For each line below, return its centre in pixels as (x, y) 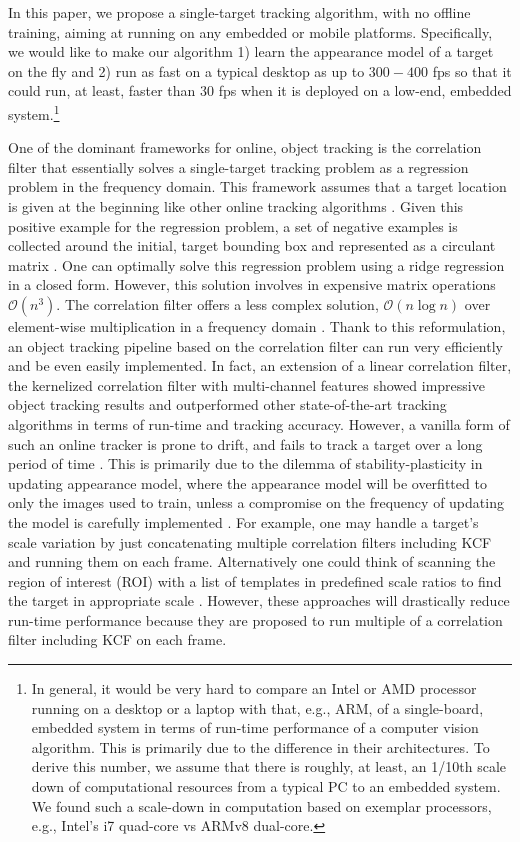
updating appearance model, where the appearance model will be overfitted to (247, 482)
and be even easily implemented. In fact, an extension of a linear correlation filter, (260, 365)
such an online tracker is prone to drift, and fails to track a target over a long (245, 443)
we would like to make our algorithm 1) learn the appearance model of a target (251, 51)
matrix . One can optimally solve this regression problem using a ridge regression (256, 264)
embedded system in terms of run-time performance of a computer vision (255, 727)
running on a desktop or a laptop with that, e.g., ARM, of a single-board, (257, 707)
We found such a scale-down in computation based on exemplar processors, (261, 805)
